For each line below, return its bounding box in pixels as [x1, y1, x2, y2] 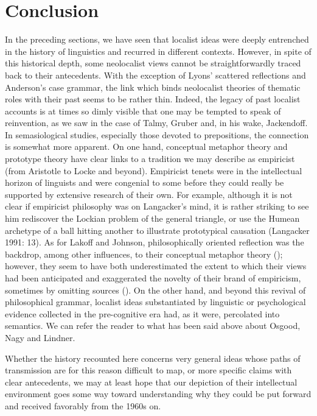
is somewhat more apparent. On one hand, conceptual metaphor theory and [5, 140, 288, 153]
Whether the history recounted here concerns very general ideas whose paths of [5, 351, 301, 364]
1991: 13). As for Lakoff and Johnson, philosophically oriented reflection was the [5, 236, 304, 249]
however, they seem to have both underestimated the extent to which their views [5, 259, 307, 272]
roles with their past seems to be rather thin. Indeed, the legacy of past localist [5, 93, 301, 105]
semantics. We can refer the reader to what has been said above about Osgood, [5, 319, 301, 332]
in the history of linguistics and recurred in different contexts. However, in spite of [5, 44, 312, 57]
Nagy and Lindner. [5, 331, 75, 344]
